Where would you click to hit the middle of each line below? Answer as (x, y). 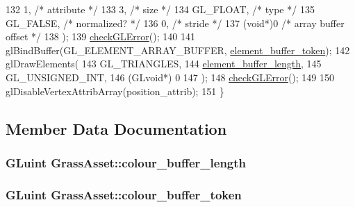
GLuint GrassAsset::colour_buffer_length (126, 162)
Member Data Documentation (116, 128)
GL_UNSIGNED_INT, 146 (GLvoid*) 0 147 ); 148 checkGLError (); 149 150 (170, 77)
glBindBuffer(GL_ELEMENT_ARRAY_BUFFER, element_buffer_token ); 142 (178, 50)
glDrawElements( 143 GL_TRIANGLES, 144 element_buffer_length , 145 (164, 64)
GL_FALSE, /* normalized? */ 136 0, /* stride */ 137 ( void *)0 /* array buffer (175, 23)
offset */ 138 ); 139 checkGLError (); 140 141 (100, 36)
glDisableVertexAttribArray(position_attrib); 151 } (115, 91)
